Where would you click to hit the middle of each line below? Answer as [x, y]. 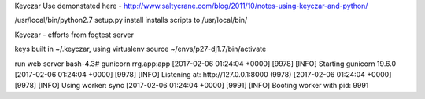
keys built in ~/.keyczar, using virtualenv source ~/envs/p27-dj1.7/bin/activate [140, 49]
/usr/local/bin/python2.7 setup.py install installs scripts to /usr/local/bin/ [131, 20]
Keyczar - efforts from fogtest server [74, 35]
